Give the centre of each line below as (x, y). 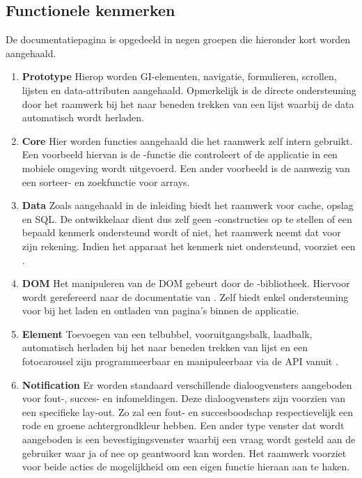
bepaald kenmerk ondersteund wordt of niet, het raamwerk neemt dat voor (181, 232)
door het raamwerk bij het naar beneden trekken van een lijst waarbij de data (188, 103)
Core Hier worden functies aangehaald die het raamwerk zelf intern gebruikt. (187, 140)
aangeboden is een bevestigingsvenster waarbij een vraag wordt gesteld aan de (189, 439)
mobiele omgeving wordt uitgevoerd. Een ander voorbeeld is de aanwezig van (186, 168)
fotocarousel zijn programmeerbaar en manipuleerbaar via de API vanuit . (180, 361)
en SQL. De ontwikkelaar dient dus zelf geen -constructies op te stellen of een (187, 218)
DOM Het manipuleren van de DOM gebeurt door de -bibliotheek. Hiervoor (186, 283)
